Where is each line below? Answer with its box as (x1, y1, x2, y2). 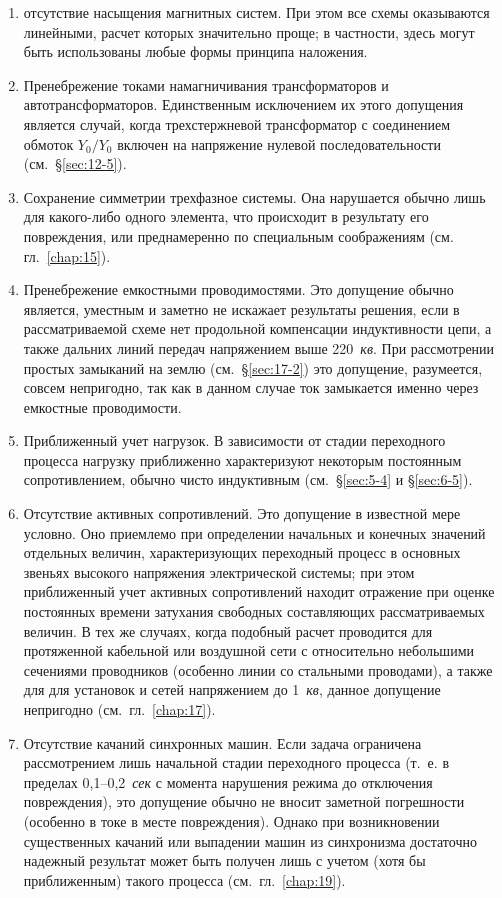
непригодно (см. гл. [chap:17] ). (23, 699, 216, 719)
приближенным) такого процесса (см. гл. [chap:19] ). (23, 869, 346, 890)
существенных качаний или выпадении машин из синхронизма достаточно (23, 830, 477, 851)
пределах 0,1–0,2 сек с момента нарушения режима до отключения (23, 771, 433, 792)
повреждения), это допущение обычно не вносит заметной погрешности (23, 791, 465, 812)
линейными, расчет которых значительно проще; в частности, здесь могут (23, 21, 475, 42)
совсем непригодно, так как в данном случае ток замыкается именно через (23, 377, 479, 398)
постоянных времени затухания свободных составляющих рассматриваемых (23, 601, 485, 622)
